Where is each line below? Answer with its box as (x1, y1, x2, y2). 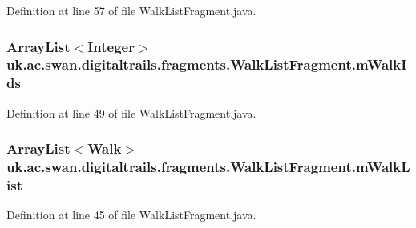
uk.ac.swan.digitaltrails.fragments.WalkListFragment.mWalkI (6, 54, 407, 74)
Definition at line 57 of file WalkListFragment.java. (6, 2, 256, 18)
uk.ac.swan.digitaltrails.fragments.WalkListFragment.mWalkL (6, 157, 410, 177)
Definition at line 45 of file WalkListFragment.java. (6, 206, 256, 223)
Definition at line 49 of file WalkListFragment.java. (6, 104, 256, 121)
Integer (87, 36, 135, 56)
